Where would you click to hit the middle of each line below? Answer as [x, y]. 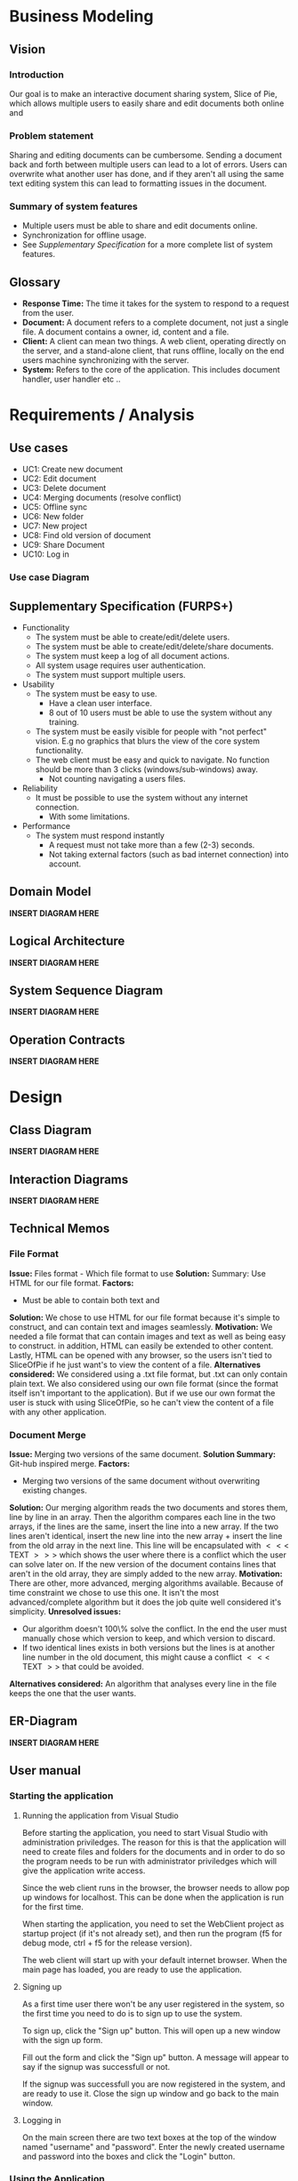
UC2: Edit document [59, 479]
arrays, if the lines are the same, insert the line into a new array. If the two [144, 1526]
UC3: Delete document [64, 488]
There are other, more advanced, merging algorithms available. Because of [146, 1583]
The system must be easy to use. [96, 694]
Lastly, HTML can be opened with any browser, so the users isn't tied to [141, 1355]
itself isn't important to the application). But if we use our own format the [142, 1393]
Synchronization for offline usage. [84, 235]
